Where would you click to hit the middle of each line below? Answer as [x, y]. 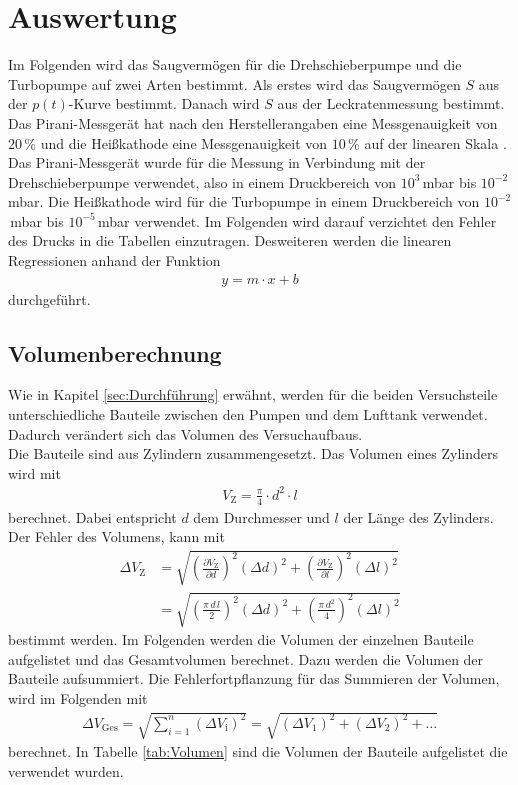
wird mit [34, 472]
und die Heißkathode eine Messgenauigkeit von [184, 142]
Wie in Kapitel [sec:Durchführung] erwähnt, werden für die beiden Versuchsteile [253, 394]
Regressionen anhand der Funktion [114, 260]
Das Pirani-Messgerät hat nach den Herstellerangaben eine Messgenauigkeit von [253, 122]
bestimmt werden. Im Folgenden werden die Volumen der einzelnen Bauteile [241, 639]
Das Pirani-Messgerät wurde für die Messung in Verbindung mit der [217, 162]
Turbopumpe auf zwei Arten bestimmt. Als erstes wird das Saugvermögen [234, 83]
